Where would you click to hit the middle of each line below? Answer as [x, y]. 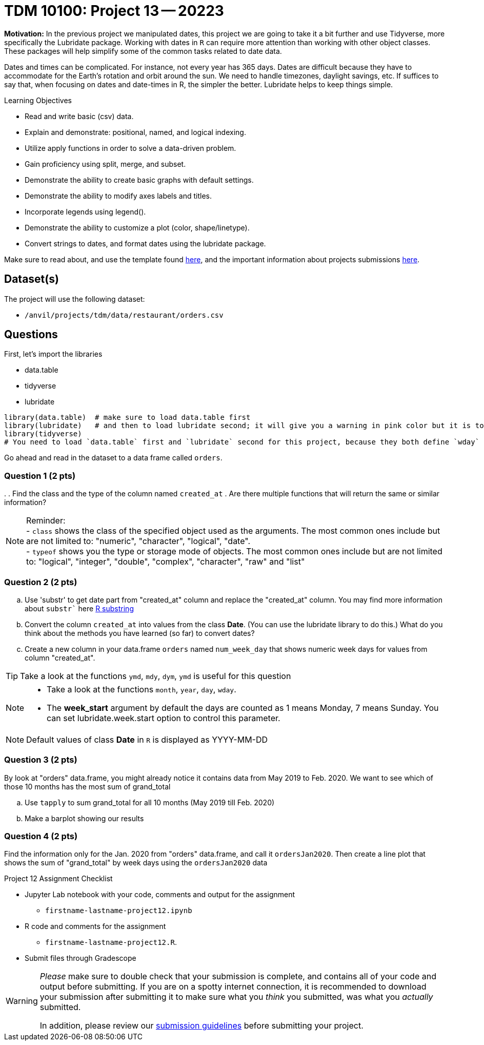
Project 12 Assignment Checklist [58, 879]
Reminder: [46, 521]
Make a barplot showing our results [84, 818]
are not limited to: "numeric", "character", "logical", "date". [138, 541]
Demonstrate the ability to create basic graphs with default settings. [139, 180]
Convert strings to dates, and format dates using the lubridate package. [145, 243]
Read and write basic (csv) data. [79, 116]
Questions [31, 335]
